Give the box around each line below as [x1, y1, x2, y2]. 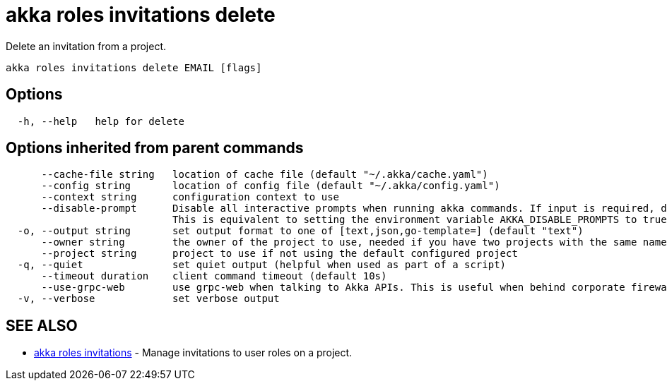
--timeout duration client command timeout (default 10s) [41, 270, 387, 282]
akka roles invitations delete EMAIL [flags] [6, 61, 262, 73]
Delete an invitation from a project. [6, 40, 167, 52]
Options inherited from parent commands [6, 139, 304, 157]
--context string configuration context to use [41, 191, 340, 203]
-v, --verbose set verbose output [17, 293, 280, 305]
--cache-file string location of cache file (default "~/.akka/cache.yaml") [41, 169, 488, 181]
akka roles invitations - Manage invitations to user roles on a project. [34, 346, 353, 359]
